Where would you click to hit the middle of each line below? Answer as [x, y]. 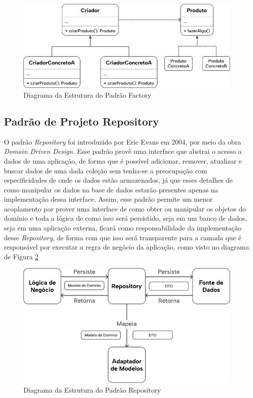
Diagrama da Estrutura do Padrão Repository [92, 389]
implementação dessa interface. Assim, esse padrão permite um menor [108, 199]
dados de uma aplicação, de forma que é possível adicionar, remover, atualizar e [123, 160]
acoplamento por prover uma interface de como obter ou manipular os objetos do [125, 208]
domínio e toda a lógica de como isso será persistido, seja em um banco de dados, [126, 218]
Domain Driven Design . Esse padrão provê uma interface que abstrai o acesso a [123, 151]
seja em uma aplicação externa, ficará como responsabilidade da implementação [123, 228]
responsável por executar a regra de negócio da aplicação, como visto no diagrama [126, 247]
